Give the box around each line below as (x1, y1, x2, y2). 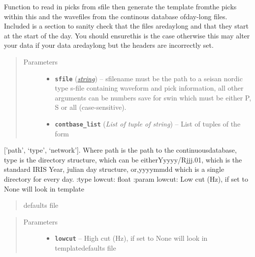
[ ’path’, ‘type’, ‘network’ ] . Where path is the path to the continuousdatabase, (4, 145, 237, 155)
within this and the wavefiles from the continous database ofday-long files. (4, 11, 227, 21)
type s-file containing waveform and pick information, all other (55, 83, 244, 93)
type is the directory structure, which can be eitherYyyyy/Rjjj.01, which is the (4, 154, 242, 164)
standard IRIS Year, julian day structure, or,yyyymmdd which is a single (4, 164, 224, 174)
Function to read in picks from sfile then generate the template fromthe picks (4, 1, 237, 11)
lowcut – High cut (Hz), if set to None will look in (55, 233, 208, 243)
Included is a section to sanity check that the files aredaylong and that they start (4, 21, 249, 31)
